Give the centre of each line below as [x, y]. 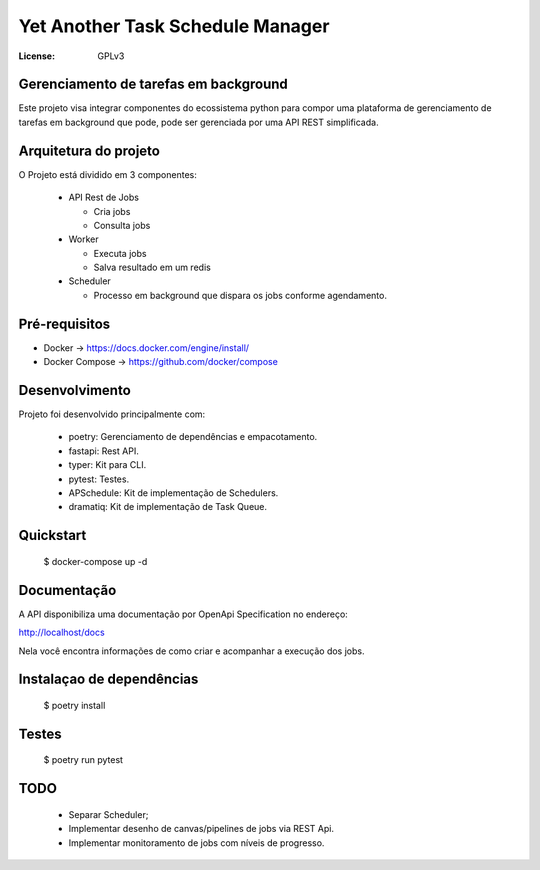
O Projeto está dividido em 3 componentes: [107, 174]
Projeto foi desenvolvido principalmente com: [112, 414]
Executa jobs [120, 253]
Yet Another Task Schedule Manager [174, 26]
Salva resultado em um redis [152, 267]
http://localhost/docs [61, 632]
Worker [83, 239]
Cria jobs [112, 211]
